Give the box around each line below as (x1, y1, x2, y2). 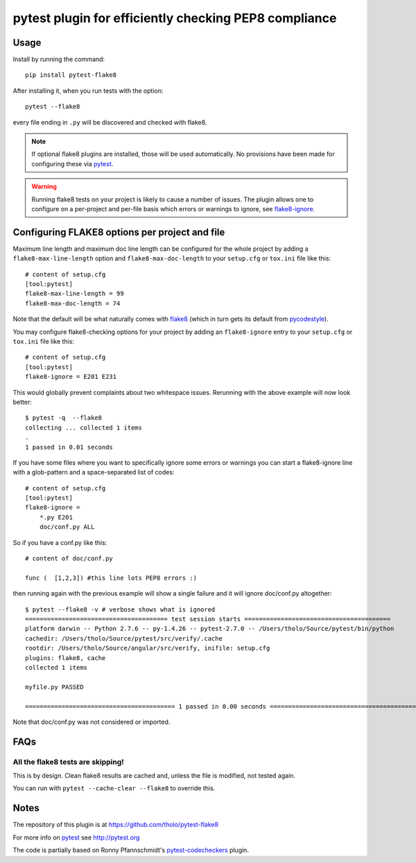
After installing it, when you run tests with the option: (12, 87, 164, 95)
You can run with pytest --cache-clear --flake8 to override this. (12, 784, 216, 792)
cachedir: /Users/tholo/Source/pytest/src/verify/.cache (25, 634, 223, 642)
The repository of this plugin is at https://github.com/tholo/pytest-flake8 (12, 821, 218, 829)
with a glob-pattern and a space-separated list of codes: (12, 468, 175, 477)
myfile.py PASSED (25, 683, 84, 691)
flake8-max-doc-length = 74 (25, 299, 121, 308)
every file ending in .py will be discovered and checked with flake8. (12, 118, 207, 126)
